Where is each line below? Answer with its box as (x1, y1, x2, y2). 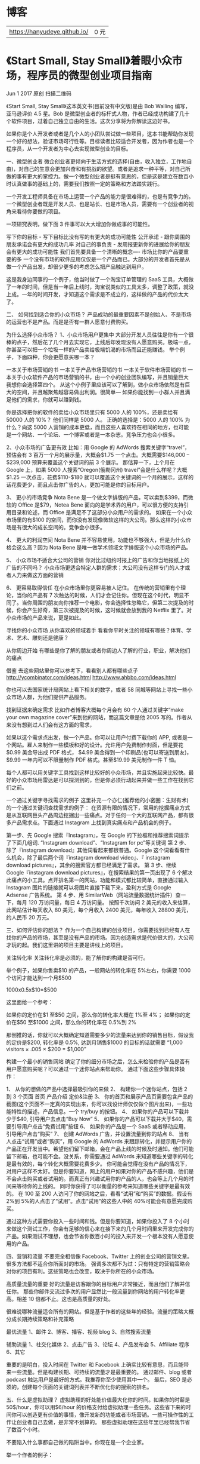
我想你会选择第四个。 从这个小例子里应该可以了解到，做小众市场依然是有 (6, 380, 185, 388)
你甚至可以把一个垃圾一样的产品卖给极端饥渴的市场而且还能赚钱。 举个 (6, 346, 180, 353)
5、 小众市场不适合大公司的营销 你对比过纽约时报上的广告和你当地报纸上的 (6, 556, 190, 563)
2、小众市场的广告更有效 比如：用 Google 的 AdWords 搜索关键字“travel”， (6, 443, 190, 451)
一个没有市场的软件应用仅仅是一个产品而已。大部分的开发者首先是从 (23, 255, 190, 263)
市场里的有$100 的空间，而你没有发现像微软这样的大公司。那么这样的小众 (6, 516, 187, 523)
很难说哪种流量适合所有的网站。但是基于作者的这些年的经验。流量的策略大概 (6, 1308, 194, 1315)
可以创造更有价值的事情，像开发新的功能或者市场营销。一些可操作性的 (16, 1411, 189, 1418)
